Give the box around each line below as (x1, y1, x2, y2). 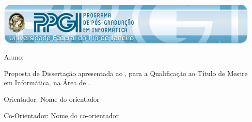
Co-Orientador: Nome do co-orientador (4, 110, 119, 120)
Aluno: (4, 52, 24, 62)
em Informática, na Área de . (4, 77, 90, 88)
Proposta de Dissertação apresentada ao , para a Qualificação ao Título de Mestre (4, 68, 248, 78)
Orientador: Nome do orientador (4, 93, 100, 104)
